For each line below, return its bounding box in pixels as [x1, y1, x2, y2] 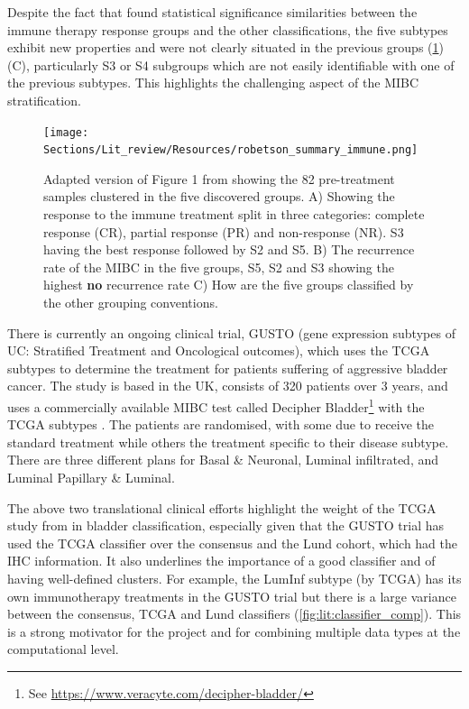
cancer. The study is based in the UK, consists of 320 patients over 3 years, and [7, 376, 448, 395]
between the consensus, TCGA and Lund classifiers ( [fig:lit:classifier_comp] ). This [7, 604, 462, 623]
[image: [43, 125, 89, 139]
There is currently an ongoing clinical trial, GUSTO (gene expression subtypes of [7, 323, 455, 342]
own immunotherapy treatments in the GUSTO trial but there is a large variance [7, 586, 456, 605]
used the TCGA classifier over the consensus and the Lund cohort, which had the [7, 533, 458, 552]
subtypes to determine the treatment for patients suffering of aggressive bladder [7, 358, 448, 377]
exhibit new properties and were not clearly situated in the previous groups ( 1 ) [7, 38, 444, 57]
